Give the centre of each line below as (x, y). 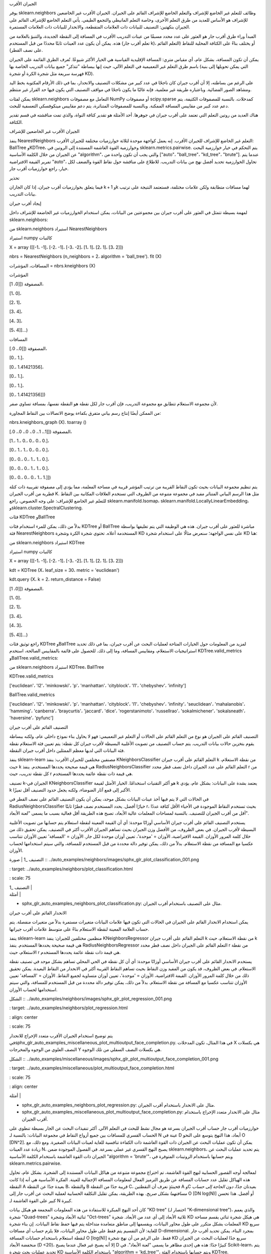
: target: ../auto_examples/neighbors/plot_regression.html (69, 1008)
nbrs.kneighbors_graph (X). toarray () (48, 422)
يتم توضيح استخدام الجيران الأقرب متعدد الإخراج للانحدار (61, 1035)
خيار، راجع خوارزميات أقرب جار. (39, 169)
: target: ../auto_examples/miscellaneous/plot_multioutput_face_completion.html (92, 1068)
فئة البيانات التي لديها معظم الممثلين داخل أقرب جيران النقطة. (67, 750)
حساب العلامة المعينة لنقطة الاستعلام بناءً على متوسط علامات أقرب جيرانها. (79, 929)
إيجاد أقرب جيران (25, 203)
